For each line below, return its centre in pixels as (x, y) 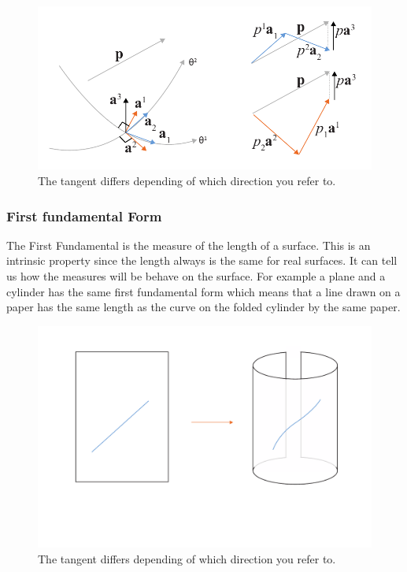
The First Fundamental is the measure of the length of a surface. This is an (189, 245)
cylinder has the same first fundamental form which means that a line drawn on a (203, 291)
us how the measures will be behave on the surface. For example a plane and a (196, 276)
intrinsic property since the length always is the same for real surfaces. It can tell (202, 260)
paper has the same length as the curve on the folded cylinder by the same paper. (203, 307)
